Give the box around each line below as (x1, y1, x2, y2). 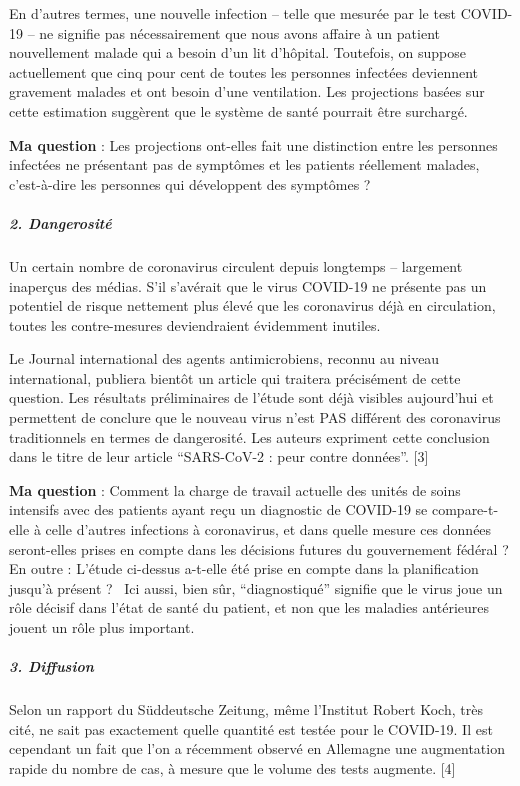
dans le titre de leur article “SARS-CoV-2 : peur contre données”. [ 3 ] (9, 446, 429, 467)
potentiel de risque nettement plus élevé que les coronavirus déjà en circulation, (9, 295, 496, 316)
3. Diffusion (9, 656, 94, 677)
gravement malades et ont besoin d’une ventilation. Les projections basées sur (9, 81, 485, 102)
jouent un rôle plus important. (9, 617, 195, 637)
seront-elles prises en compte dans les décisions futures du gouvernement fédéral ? (9, 538, 509, 559)
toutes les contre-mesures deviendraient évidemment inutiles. (9, 314, 381, 335)
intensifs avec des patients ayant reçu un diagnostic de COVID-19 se (9, 499, 428, 520)
